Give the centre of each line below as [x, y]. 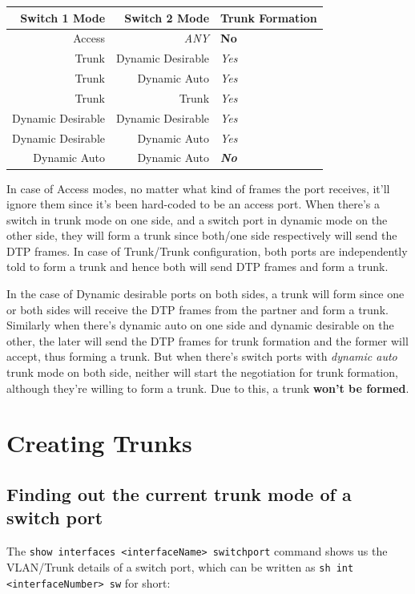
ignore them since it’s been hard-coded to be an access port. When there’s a [193, 204]
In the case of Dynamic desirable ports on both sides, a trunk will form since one [205, 294]
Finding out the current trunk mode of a [179, 493]
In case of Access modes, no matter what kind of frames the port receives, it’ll [198, 188]
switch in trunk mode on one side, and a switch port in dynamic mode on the [197, 219]
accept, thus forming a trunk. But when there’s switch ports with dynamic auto [202, 356]
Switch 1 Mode [63, 17]
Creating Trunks [99, 443]
